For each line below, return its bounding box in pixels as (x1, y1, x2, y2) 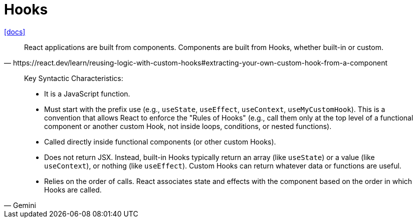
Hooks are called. (44, 185, 102, 194)
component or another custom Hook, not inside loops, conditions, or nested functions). (44, 121, 332, 130)
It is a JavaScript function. (44, 89, 130, 98)
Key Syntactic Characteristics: (24, 73, 123, 82)
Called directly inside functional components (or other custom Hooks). (44, 137, 276, 146)
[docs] (4, 27, 26, 36)
